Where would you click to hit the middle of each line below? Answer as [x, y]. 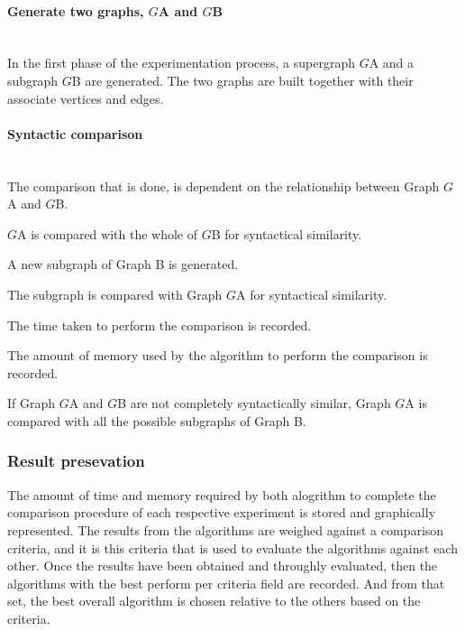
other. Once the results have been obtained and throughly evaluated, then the [223, 566]
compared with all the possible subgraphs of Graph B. [157, 420]
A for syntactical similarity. [312, 294]
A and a [392, 63]
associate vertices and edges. [86, 98]
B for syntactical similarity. [287, 233]
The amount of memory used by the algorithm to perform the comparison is [218, 355]
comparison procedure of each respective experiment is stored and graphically [222, 512]
